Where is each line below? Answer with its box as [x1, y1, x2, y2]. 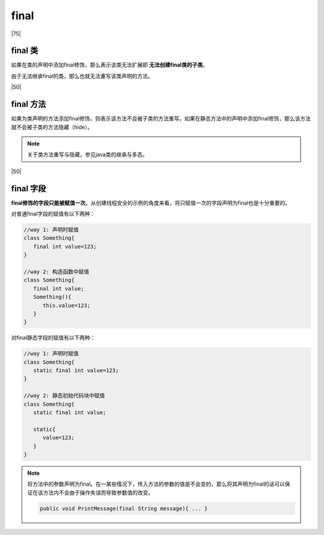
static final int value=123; [33, 367, 119, 374]
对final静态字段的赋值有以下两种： [11, 334, 96, 342]
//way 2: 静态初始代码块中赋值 [23, 392, 105, 399]
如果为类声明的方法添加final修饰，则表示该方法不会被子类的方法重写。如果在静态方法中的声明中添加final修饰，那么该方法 [11, 115, 311, 122]
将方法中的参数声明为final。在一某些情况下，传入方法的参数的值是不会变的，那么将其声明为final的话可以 [27, 480, 285, 488]
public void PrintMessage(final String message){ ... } [40, 505, 208, 512]
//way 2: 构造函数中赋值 [23, 268, 89, 275]
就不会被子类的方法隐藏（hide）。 [11, 123, 93, 130]
